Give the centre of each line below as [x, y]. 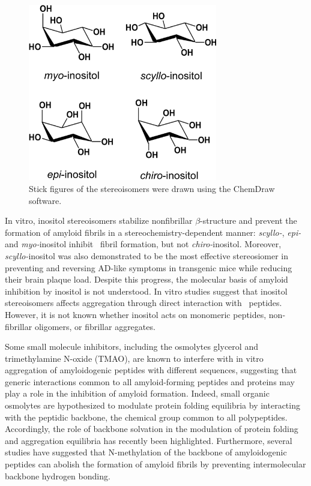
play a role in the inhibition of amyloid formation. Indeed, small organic [137, 393]
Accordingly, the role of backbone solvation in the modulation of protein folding [152, 429]
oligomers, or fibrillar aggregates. [95, 326]
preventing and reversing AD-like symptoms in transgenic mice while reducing [149, 267]
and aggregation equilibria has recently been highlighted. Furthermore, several [149, 440]
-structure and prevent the [249, 220]
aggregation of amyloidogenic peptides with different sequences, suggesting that [151, 370]
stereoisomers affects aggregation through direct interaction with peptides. [143, 303]
